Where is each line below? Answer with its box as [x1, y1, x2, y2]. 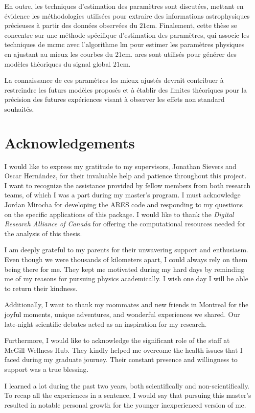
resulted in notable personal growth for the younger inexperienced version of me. [4, 399, 246, 410]
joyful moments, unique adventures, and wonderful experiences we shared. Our [4, 309, 240, 319]
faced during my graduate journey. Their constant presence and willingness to [4, 354, 238, 364]
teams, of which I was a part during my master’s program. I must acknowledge [4, 190, 241, 200]
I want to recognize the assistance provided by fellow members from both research [4, 180, 251, 190]
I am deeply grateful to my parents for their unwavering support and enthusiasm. [4, 244, 248, 255]
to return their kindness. [4, 283, 78, 293]
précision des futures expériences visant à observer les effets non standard [4, 94, 225, 104]
